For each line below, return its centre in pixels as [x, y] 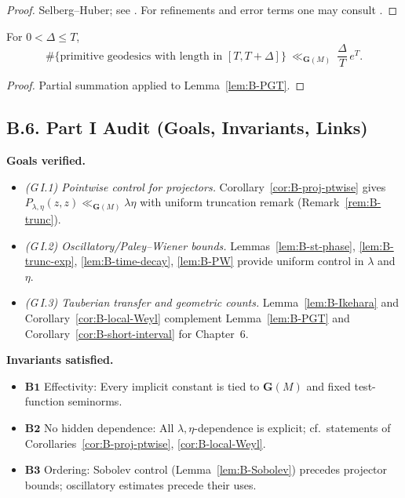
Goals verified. [46, 160]
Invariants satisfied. [60, 360]
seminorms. [95, 401]
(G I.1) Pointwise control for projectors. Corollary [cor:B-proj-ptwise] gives [205, 186]
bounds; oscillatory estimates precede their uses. [140, 484]
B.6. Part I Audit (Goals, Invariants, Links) [187, 127]
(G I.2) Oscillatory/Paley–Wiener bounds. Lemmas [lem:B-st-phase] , [190, 245]
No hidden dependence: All [109, 428]
